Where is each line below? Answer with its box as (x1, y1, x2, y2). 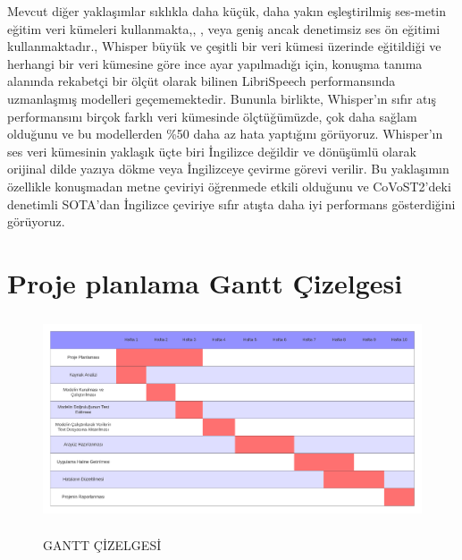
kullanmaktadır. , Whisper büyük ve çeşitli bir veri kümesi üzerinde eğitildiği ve (7, 37, 441, 55)
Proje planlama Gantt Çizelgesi (7, 264, 403, 301)
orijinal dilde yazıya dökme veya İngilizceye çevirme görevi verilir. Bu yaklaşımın (7, 159, 449, 178)
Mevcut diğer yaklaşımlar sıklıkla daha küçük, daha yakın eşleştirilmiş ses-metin (7, 2, 447, 20)
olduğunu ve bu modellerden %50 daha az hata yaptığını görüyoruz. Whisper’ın (7, 124, 443, 143)
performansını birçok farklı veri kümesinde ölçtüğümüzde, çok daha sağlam (7, 106, 417, 125)
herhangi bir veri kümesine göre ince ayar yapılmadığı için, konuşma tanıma (7, 54, 423, 72)
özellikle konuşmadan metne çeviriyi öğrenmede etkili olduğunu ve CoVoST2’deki (7, 176, 451, 195)
